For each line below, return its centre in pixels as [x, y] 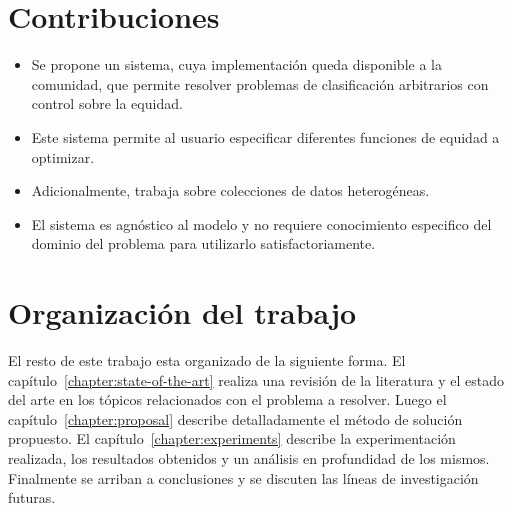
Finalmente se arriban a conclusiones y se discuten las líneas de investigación [243, 477]
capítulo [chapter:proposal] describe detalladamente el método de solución [235, 418]
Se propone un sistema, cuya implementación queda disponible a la [236, 64]
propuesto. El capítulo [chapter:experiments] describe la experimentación [232, 438]
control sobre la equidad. [107, 103]
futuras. [32, 497]
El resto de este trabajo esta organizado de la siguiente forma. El [207, 360]
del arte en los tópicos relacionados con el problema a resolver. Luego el [227, 399]
